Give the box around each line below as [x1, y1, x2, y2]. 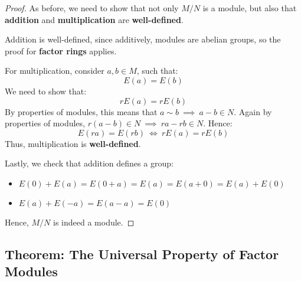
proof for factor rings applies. [5, 44, 117, 57]
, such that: [136, 64, 178, 77]
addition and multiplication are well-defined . [5, 13, 184, 25]
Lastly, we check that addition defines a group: [5, 157, 174, 169]
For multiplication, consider [5, 64, 104, 77]
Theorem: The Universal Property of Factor [5, 244, 279, 263]
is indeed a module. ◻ [53, 215, 135, 228]
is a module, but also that [202, 2, 297, 14]
